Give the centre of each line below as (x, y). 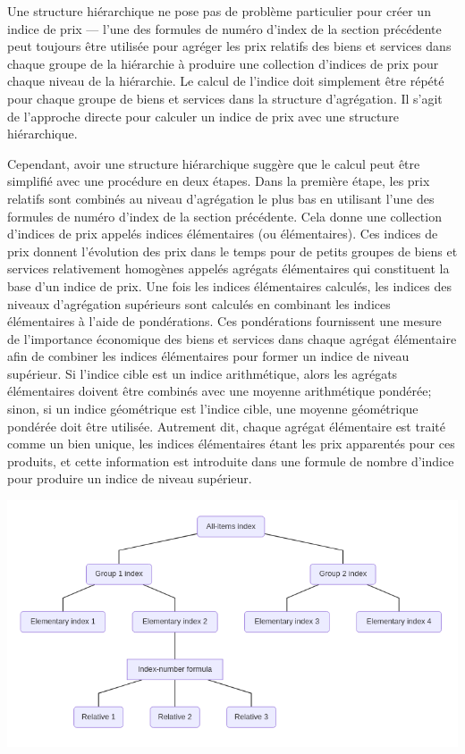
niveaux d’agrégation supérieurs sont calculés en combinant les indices (199, 303)
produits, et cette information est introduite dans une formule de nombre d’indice (231, 461)
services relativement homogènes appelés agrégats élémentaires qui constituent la (228, 268)
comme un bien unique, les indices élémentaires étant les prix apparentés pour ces (231, 444)
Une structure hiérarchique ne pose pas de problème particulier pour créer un (219, 11)
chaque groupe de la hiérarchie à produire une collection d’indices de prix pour (223, 63)
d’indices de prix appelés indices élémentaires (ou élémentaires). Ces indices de (223, 234)
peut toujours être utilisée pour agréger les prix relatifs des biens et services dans (229, 46)
